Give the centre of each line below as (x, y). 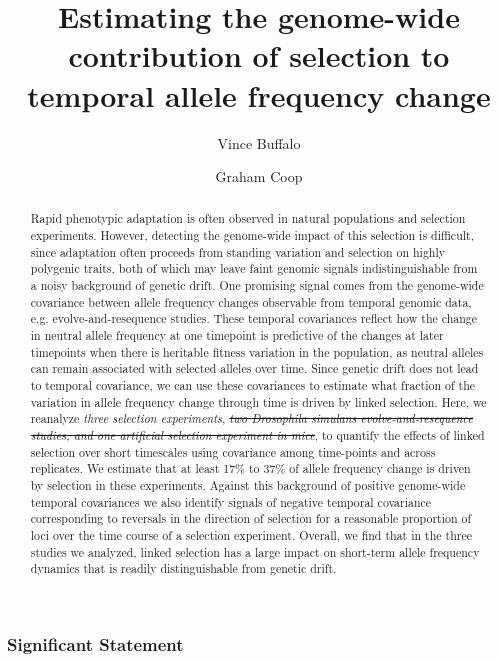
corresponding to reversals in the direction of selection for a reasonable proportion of (251, 518)
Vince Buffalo (259, 142)
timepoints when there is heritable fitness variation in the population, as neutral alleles (257, 351)
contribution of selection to (259, 55)
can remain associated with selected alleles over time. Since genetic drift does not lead (254, 368)
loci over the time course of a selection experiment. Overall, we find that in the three (251, 534)
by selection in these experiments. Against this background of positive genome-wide (248, 484)
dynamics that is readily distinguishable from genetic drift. (183, 568)
